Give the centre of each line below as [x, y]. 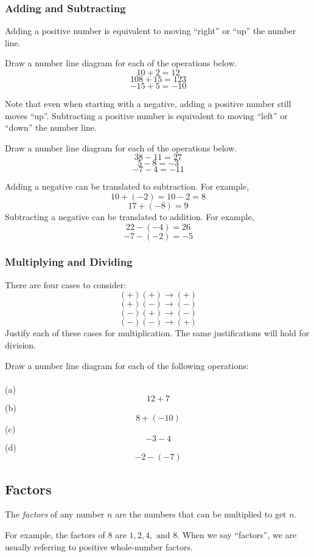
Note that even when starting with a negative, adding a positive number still [148, 103]
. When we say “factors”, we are [237, 534]
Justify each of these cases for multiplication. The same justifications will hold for [157, 333]
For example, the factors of [55, 534]
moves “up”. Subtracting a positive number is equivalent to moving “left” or [146, 115]
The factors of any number [55, 514]
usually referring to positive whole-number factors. [99, 546]
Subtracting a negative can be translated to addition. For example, [130, 216]
